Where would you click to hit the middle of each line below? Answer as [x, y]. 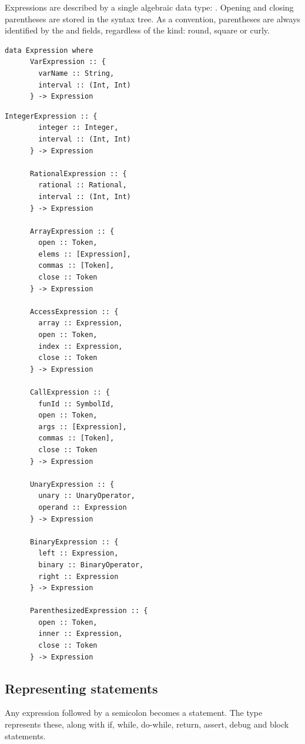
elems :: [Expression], [85, 254]
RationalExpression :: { [78, 174]
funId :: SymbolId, [76, 404]
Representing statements [81, 688]
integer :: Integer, [78, 128]
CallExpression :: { [70, 392]
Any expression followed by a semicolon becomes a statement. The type [134, 713]
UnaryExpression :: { [72, 484]
